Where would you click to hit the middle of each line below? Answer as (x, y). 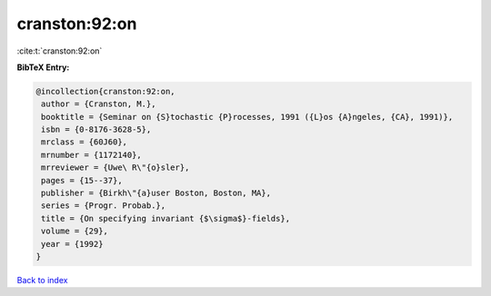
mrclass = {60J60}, (84, 142)
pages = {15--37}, (82, 180)
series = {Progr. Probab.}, (104, 206)
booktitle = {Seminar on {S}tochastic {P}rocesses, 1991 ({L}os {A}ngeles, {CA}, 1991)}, (247, 117)
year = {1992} (72, 244)
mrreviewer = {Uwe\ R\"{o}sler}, (115, 168)
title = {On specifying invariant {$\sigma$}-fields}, (166, 218)
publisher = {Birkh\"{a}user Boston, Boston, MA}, (156, 193)
